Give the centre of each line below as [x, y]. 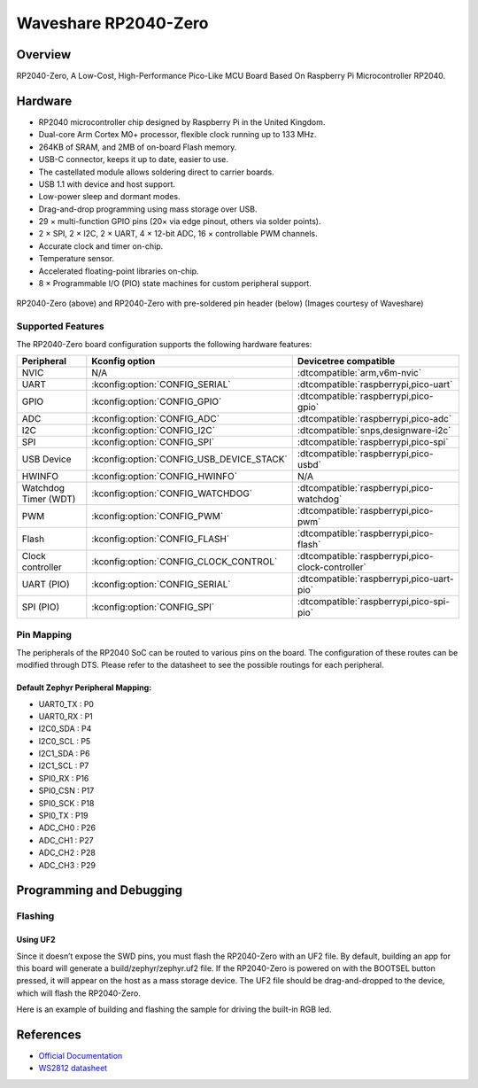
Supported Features [61, 326]
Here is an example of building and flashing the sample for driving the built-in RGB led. [174, 1009]
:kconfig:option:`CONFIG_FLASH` [161, 539]
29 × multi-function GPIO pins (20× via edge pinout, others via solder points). [180, 221]
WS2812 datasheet [73, 1069]
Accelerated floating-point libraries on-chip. [119, 271]
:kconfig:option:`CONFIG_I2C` [154, 430]
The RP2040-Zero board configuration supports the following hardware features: [164, 344]
